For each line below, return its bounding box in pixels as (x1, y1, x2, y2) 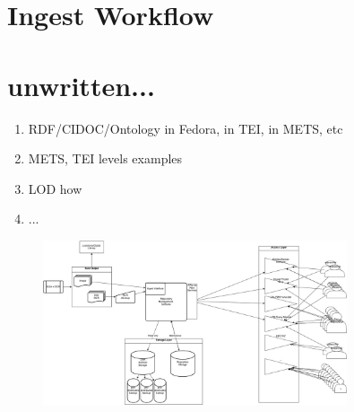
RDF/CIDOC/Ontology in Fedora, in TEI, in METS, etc (28, 118, 343, 137)
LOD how (28, 179, 82, 197)
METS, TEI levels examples (28, 149, 183, 168)
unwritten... (7, 66, 155, 103)
